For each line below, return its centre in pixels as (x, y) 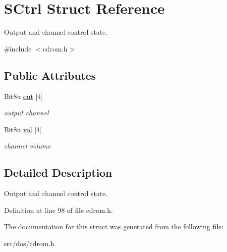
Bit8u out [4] (24, 96)
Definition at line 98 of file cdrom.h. (58, 210)
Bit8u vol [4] (23, 129)
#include (18, 48)
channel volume (28, 146)
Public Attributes (50, 75)
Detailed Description (58, 173)
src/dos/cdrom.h (29, 243)
